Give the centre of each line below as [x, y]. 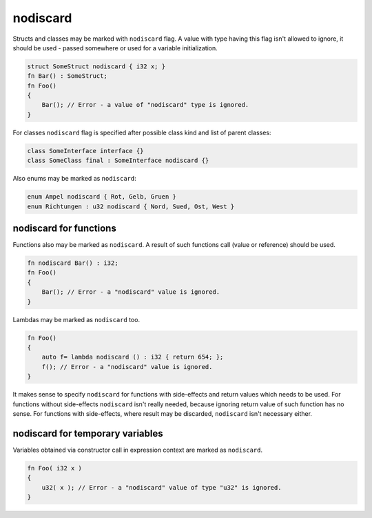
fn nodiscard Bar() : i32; [73, 263]
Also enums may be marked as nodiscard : [75, 179]
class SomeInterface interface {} [85, 151]
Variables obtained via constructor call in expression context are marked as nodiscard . [138, 450]
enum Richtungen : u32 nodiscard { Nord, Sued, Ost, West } [131, 206]
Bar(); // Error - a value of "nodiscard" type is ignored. [145, 105]
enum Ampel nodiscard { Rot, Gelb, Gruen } [102, 197]
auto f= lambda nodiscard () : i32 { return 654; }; [133, 357]
